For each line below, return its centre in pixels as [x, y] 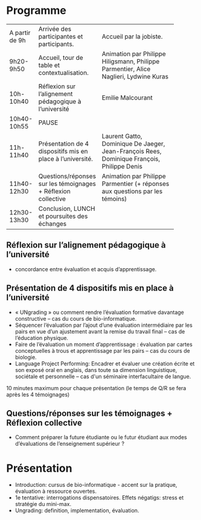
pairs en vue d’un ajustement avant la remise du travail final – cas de [100, 331]
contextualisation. [63, 72]
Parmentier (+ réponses [136, 184]
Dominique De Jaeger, [133, 144]
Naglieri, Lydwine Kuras [135, 76]
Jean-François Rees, [132, 151]
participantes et [61, 36]
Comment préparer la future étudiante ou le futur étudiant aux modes [101, 437]
